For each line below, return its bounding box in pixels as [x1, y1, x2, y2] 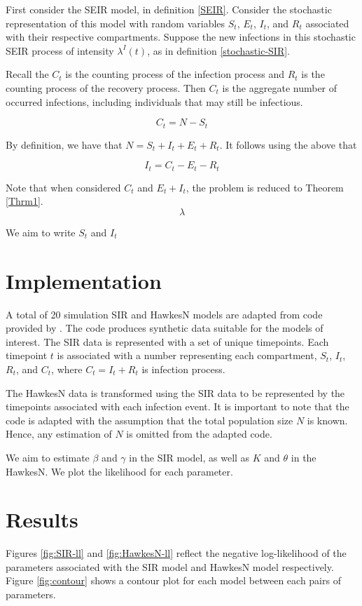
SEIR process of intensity [6, 43, 114, 58]
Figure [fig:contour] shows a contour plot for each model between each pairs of [6, 573, 341, 588]
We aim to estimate [6, 450, 90, 464]
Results [6, 505, 78, 534]
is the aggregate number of [222, 80, 337, 95]
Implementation [6, 266, 162, 295]
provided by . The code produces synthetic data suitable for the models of [6, 321, 323, 335]
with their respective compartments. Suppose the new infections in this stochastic [6, 29, 356, 44]
